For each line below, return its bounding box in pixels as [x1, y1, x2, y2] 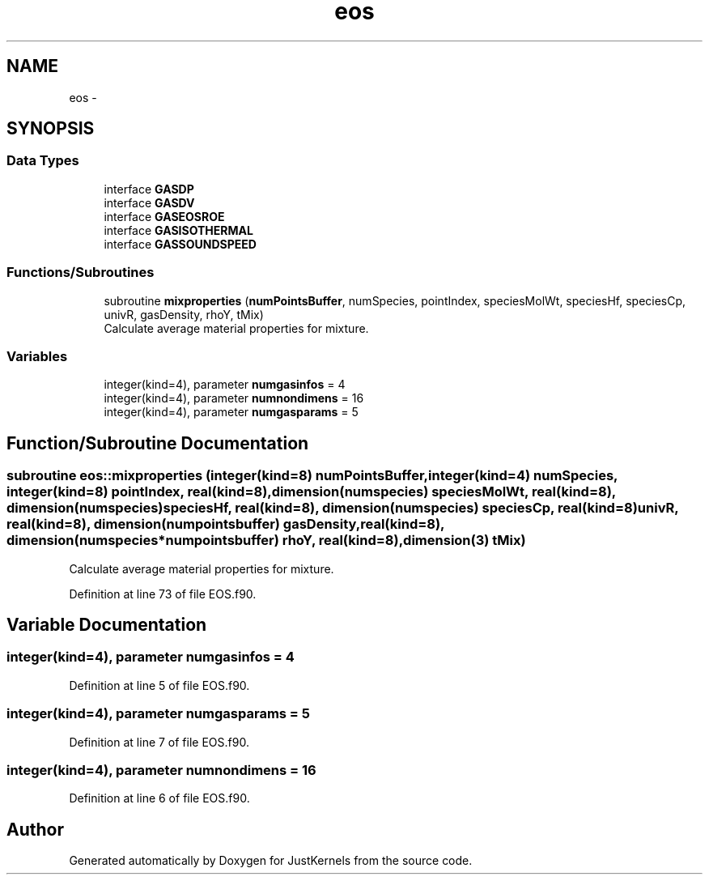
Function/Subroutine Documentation [6, 432, 309, 453]
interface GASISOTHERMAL [104, 223, 253, 237]
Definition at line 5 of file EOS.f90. [69, 678, 250, 692]
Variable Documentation [6, 614, 207, 635]
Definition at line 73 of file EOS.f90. [69, 586, 257, 601]
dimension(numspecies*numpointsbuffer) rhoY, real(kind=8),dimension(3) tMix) [6, 532, 526, 549]
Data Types [6, 152, 79, 169]
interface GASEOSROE [104, 209, 225, 223]
